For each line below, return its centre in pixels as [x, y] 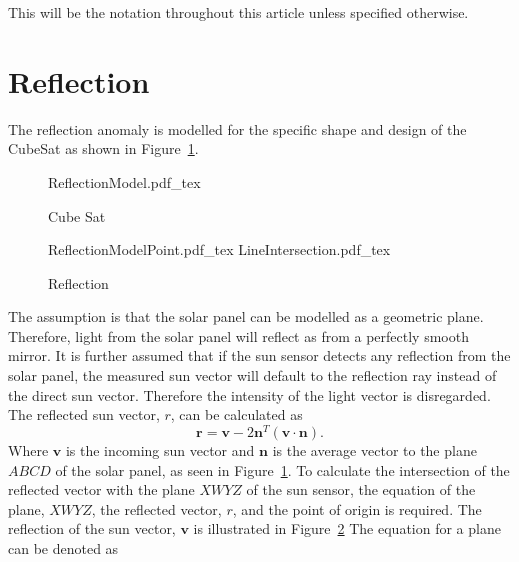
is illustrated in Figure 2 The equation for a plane [347, 528]
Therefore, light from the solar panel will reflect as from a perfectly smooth [238, 335]
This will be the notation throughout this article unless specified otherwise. [238, 12]
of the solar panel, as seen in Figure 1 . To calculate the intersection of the [282, 469]
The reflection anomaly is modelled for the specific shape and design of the [237, 128]
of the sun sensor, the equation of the [361, 489]
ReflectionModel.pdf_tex [124, 181]
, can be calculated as [236, 414]
